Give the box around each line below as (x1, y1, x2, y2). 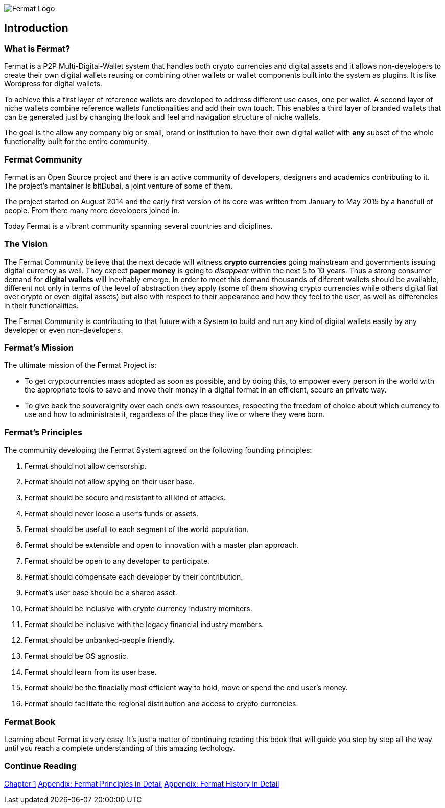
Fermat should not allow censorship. (25, 461, 147, 471)
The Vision (4, 239, 48, 249)
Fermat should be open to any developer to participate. (25, 557, 210, 566)
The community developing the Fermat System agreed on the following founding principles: (4, 446, 312, 455)
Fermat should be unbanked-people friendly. (25, 636, 175, 645)
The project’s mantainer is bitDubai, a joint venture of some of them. (4, 181, 233, 190)
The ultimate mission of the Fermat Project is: (4, 361, 157, 370)
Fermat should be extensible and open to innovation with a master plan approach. (25, 541, 299, 550)
